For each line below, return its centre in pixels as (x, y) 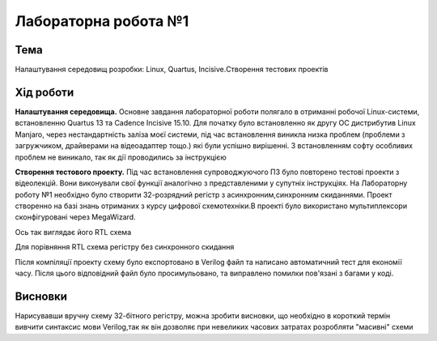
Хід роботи (45, 92)
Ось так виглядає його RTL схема (73, 232)
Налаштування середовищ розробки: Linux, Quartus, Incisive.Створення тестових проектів (172, 70)
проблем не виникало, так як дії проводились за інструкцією (121, 157)
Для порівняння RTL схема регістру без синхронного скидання (125, 247)
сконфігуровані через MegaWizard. (76, 217)
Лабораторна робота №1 (102, 21)
